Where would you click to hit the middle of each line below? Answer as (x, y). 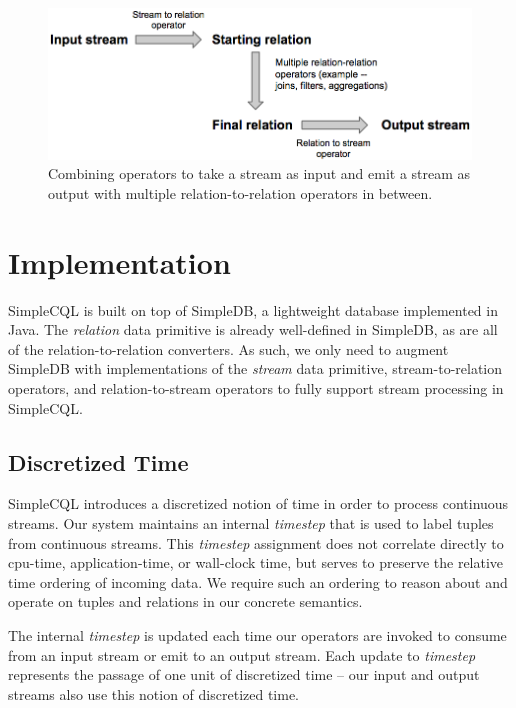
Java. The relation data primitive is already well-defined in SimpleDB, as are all (253, 329)
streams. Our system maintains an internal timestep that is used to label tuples (251, 522)
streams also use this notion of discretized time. (154, 693)
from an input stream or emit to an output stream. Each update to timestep (242, 654)
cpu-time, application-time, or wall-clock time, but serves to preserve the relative (256, 562)
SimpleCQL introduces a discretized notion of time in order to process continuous (258, 503)
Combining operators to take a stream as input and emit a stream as (259, 173)
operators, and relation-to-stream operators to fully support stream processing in (256, 387)
